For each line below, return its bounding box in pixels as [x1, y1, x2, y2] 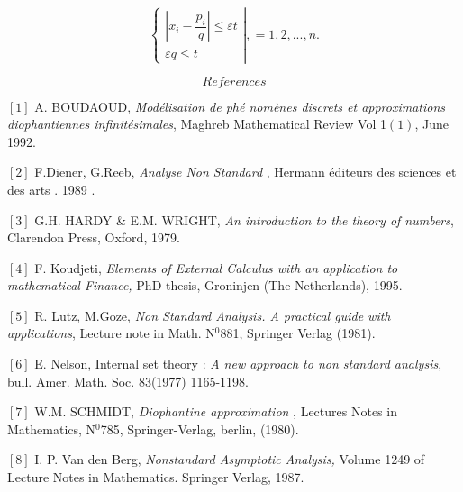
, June [414, 114, 449, 133]
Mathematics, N [7, 419, 96, 438]
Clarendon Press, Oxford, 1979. [7, 228, 180, 247]
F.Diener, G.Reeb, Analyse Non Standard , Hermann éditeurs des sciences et [34, 162, 457, 181]
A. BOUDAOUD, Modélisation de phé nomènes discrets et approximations [34, 96, 446, 115]
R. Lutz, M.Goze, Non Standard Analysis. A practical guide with [34, 305, 391, 324]
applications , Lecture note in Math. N [7, 323, 215, 342]
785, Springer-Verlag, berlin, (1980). [100, 419, 299, 438]
